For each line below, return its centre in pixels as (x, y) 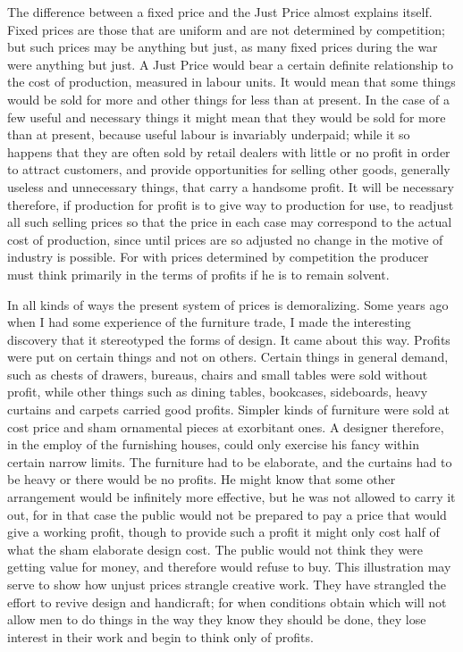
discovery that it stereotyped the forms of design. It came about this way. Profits (229, 339)
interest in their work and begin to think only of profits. (160, 636)
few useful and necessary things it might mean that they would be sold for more (227, 117)
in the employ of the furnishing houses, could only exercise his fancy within (213, 444)
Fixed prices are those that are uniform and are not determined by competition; (226, 29)
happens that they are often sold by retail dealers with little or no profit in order (229, 151)
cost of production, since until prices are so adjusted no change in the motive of (225, 239)
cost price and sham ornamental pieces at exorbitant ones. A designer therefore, (226, 426)
